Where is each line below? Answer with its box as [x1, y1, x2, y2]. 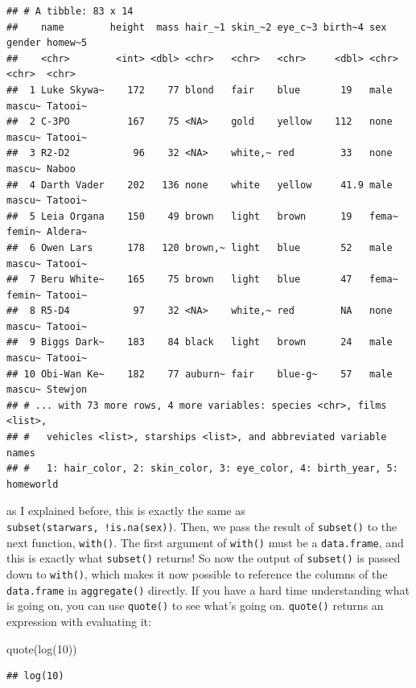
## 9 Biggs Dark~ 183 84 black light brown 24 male [6, 336, 393, 348]
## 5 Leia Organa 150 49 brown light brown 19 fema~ [6, 210, 398, 222]
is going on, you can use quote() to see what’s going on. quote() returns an [6, 597, 384, 614]
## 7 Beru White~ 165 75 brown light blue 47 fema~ [6, 274, 398, 286]
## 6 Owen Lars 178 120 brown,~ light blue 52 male [6, 241, 393, 253]
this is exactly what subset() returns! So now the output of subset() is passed [6, 550, 401, 566]
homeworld [6, 478, 59, 490]
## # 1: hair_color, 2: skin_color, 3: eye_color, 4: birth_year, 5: [6, 463, 398, 475]
